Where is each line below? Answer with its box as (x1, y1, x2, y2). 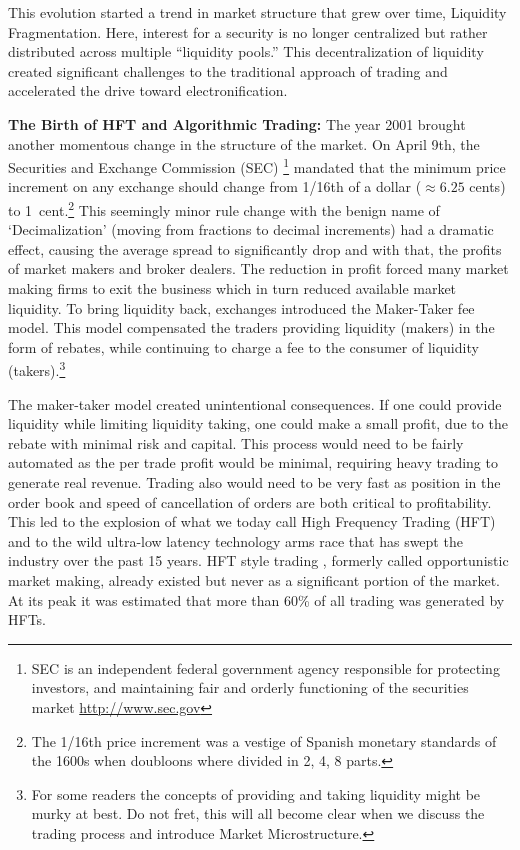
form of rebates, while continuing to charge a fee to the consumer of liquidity (8, 336, 479, 357)
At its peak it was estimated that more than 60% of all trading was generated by (8, 589, 505, 610)
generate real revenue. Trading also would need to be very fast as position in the (8, 472, 501, 493)
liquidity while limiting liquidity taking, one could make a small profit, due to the (8, 413, 508, 434)
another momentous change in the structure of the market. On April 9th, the (8, 133, 480, 154)
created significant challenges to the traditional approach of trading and (8, 60, 448, 81)
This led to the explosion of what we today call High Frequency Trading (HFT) (8, 511, 496, 532)
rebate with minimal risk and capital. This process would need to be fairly (8, 432, 464, 453)
